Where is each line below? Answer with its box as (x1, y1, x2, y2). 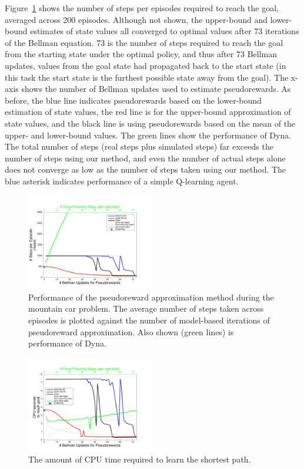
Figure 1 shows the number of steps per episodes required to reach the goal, (5, 2, 279, 14)
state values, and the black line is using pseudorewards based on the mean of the (5, 117, 296, 129)
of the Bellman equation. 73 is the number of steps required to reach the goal (5, 36, 283, 48)
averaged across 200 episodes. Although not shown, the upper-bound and (5, 13, 268, 25)
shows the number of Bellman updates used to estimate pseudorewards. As (21, 82, 291, 95)
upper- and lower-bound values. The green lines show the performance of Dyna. (5, 128, 292, 141)
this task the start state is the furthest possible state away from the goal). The (5, 71, 289, 83)
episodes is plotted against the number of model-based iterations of (28, 314, 270, 326)
